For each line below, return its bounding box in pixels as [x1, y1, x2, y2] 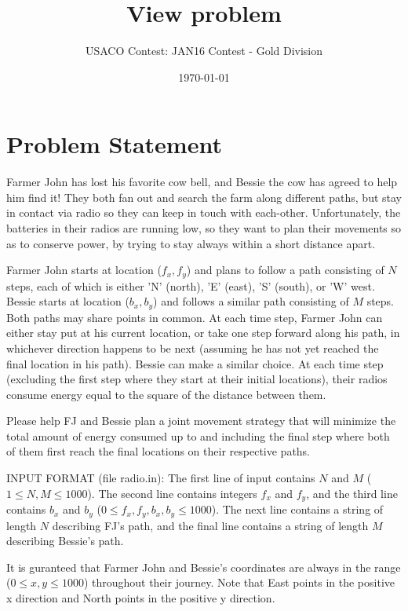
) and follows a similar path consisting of [153, 293, 349, 309]
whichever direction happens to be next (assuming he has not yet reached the [6, 339, 379, 356]
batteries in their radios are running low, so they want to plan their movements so [6, 220, 402, 236]
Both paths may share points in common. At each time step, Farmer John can [6, 309, 383, 325]
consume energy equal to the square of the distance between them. [6, 386, 326, 402]
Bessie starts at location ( [6, 293, 129, 309]
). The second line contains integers [87, 485, 257, 501]
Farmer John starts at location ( [6, 262, 162, 278]
